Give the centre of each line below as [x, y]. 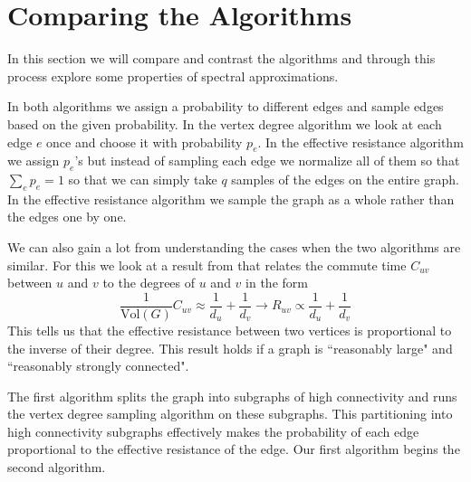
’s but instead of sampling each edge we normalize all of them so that [267, 161]
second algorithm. [57, 467]
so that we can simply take [143, 180]
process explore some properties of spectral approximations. [173, 76]
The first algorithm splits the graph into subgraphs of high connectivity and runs [232, 396]
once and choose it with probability [144, 142]
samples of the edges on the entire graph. [345, 180]
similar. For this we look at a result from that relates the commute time [207, 265]
